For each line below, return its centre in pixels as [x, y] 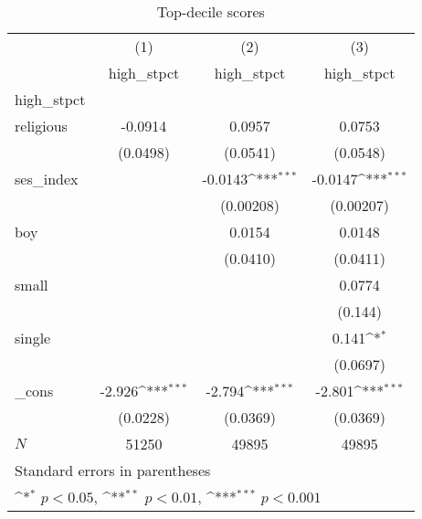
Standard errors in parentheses [113, 470]
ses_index [47, 179]
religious [41, 126]
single [33, 338]
